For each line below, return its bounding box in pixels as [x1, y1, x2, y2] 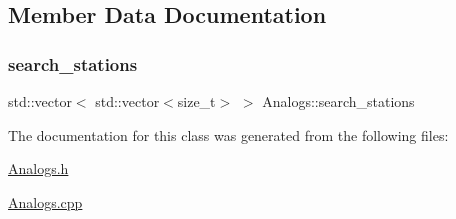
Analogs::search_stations [262, 91, 415, 111]
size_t [177, 91, 216, 111]
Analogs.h [8, 158, 69, 179]
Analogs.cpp [8, 191, 83, 212]
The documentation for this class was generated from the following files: [8, 124, 449, 145]
